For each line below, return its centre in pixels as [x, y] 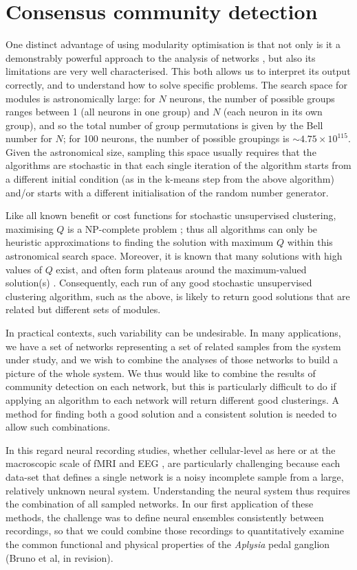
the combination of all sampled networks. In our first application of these [160, 504]
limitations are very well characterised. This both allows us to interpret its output [178, 71]
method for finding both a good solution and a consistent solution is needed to [171, 413]
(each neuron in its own [273, 112]
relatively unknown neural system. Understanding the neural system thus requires [178, 490]
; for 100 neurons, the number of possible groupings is [176, 138]
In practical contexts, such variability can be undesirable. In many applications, [173, 332]
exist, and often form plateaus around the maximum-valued [181, 269]
